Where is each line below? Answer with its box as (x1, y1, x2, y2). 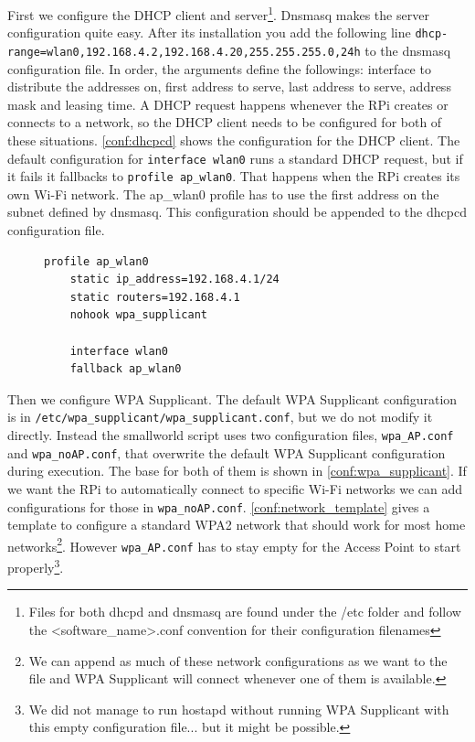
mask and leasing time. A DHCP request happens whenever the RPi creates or (7, 94, 449, 113)
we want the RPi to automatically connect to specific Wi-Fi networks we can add (7, 479, 463, 498)
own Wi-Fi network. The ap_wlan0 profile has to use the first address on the (7, 184, 439, 203)
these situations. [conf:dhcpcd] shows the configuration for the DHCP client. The (7, 130, 460, 149)
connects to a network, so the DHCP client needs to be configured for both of (7, 113, 442, 132)
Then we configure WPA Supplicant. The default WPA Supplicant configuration (7, 389, 458, 408)
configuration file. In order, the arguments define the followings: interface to (7, 59, 431, 78)
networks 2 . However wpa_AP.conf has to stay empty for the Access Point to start (7, 533, 461, 555)
